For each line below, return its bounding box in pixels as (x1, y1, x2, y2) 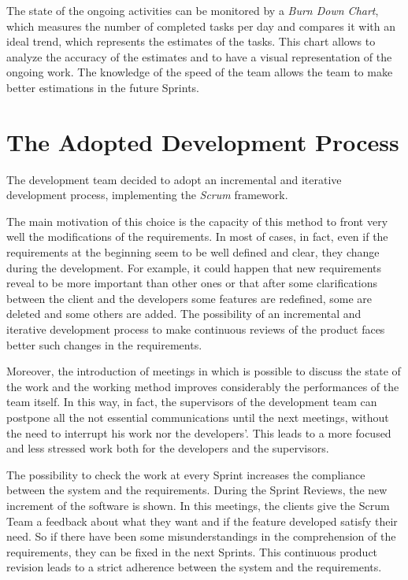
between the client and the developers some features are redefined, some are (6, 290, 372, 306)
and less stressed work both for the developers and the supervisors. (6, 440, 329, 456)
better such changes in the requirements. (6, 336, 202, 353)
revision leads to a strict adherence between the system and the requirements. (6, 559, 382, 575)
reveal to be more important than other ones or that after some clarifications (6, 275, 378, 291)
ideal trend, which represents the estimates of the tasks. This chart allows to (6, 33, 376, 50)
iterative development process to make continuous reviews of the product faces (6, 321, 385, 338)
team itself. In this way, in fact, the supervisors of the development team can (6, 393, 377, 410)
